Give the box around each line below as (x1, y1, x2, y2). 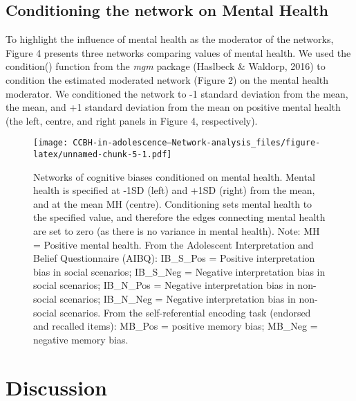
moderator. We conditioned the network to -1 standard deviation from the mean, (6, 86, 348, 100)
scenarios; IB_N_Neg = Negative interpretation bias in (59, 292, 296, 306)
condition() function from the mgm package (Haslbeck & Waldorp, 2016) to (6, 59, 326, 73)
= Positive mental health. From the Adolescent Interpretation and (33, 237, 314, 251)
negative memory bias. (33, 332, 129, 346)
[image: (33, 138, 68, 148)
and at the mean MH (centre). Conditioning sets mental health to (33, 196, 312, 211)
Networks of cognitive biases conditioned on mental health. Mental (33, 169, 315, 184)
